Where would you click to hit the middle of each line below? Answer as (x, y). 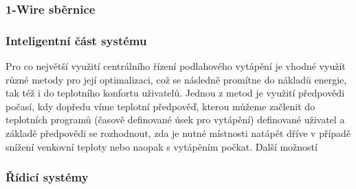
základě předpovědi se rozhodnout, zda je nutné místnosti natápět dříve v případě (178, 133)
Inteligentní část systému (76, 40)
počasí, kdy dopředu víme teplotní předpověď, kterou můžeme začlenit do (160, 106)
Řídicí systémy (47, 177)
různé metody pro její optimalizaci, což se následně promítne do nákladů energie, (176, 79)
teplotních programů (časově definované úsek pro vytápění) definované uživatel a (175, 119)
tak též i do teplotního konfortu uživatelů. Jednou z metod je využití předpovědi (175, 93)
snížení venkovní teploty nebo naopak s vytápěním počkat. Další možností (162, 146)
